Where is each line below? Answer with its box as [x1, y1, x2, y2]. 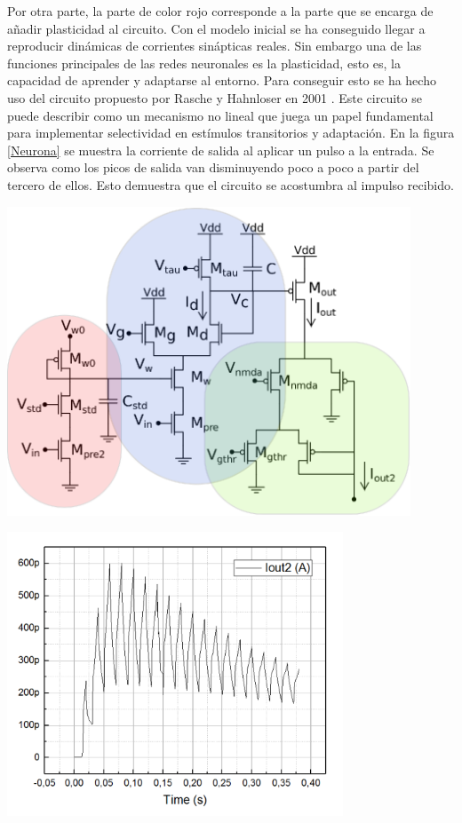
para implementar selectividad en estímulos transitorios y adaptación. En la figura [7, 123, 455, 142]
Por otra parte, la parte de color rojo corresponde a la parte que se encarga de [7, 2, 434, 20]
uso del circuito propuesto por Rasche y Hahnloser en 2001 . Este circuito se [7, 88, 422, 107]
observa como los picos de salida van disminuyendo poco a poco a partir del [7, 158, 419, 177]
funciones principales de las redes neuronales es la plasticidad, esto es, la [7, 53, 401, 72]
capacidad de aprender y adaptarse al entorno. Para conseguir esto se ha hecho [7, 71, 436, 90]
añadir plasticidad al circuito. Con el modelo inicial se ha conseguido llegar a [7, 19, 426, 37]
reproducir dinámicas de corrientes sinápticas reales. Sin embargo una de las [7, 36, 422, 55]
